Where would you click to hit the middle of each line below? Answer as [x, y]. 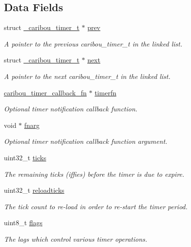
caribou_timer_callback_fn [45, 92]
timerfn [105, 92]
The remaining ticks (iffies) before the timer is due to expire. [94, 174]
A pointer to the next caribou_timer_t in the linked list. [87, 76]
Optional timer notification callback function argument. [86, 141]
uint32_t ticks [25, 157]
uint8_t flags [23, 223]
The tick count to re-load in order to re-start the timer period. [96, 206]
